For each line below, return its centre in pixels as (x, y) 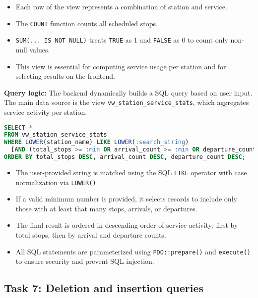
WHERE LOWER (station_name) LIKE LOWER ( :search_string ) (97, 142)
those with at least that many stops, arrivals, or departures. (106, 208)
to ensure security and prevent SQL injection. (85, 261)
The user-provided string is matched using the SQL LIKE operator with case (131, 172)
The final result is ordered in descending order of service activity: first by (127, 225)
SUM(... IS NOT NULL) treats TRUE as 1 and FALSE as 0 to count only (122, 40)
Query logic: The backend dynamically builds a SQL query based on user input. (128, 92)
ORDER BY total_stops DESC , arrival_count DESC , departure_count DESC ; (125, 157)
